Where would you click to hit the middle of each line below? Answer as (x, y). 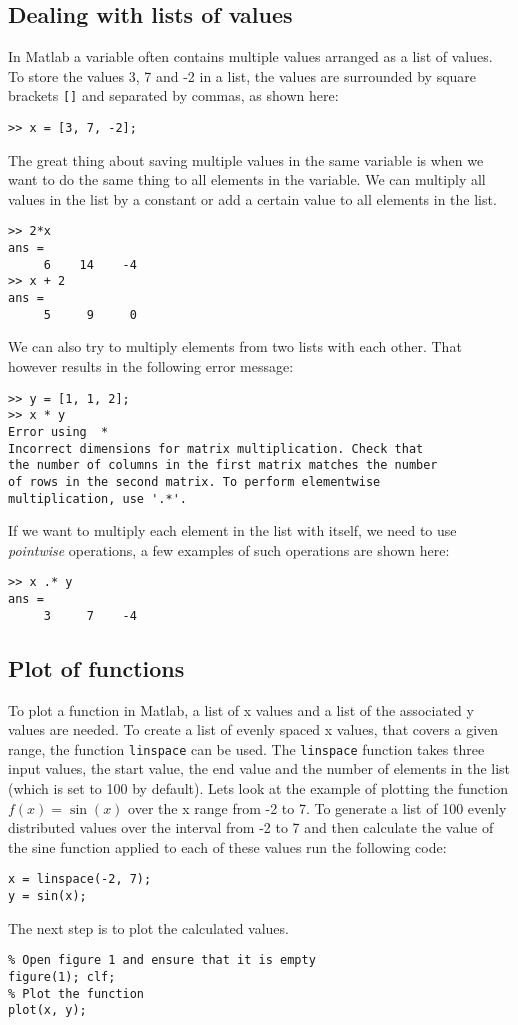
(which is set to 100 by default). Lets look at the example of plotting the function (258, 788)
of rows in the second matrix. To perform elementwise (194, 481)
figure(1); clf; (62, 976)
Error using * (58, 431)
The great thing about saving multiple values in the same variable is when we (246, 159)
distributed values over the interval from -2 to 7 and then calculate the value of (251, 827)
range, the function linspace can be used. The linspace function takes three (246, 748)
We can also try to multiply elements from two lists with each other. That (235, 346)
